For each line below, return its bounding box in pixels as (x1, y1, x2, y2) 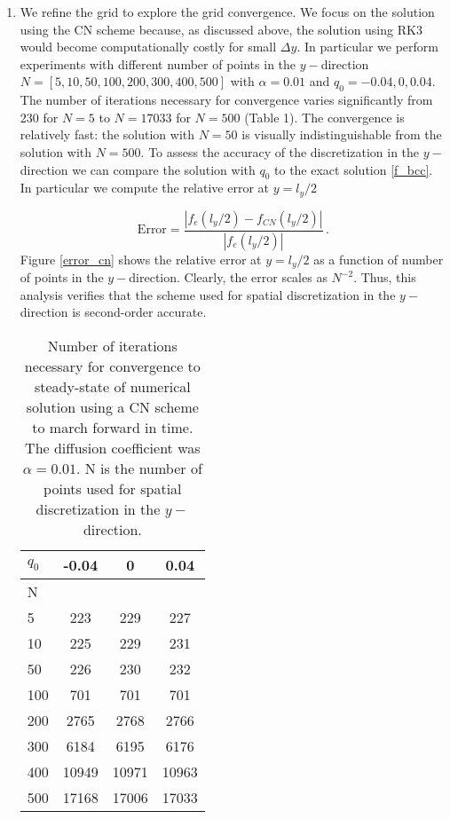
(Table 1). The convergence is (244, 107, 405, 126)
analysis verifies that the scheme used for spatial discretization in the (20, 285, 396, 303)
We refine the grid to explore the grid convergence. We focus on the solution (20, 3, 435, 20)
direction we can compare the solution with (20, 160, 256, 178)
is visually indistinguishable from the (241, 125, 442, 144)
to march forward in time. (32, 416, 193, 437)
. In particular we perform (296, 37, 438, 56)
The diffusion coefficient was (25, 437, 201, 458)
